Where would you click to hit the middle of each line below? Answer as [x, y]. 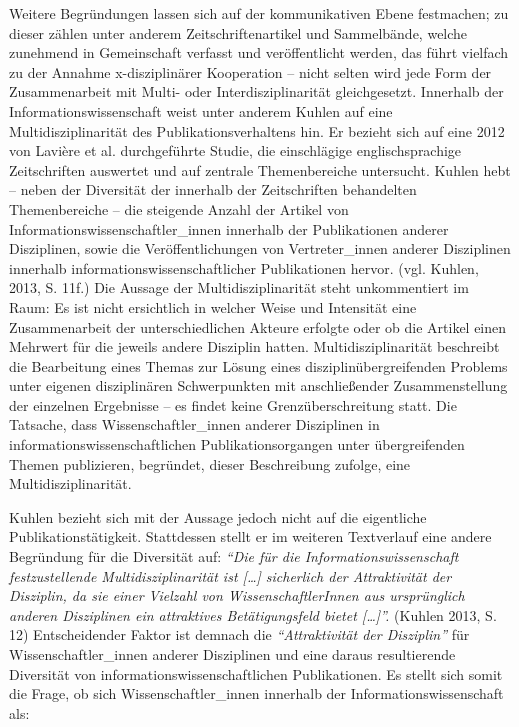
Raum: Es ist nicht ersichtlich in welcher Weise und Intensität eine [213, 306]
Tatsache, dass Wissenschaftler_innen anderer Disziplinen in [194, 424]
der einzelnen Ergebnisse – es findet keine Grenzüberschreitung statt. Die [233, 404]
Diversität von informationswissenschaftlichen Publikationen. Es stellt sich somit [256, 673]
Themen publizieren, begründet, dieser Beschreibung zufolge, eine [210, 463]
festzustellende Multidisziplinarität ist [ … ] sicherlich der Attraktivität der [230, 575]
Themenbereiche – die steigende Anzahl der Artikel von [179, 208]
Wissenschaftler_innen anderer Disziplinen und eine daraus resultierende [232, 654]
